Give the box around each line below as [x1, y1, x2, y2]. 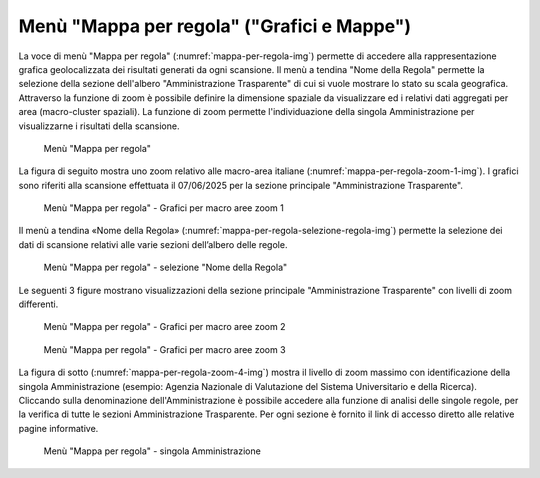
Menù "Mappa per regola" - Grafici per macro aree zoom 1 [43, 202, 284, 214]
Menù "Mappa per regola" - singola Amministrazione [43, 445, 262, 457]
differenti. [18, 298, 59, 310]
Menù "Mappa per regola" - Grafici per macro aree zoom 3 [43, 343, 286, 355]
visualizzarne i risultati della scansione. [18, 120, 180, 132]
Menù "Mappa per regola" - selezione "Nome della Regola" [43, 261, 288, 274]
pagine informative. [18, 422, 99, 434]
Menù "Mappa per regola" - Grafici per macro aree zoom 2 [43, 321, 286, 333]
